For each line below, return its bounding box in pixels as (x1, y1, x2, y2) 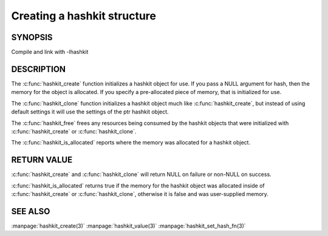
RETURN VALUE (11, 155, 73, 165)
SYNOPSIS (11, 32, 53, 42)
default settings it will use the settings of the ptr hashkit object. (11, 108, 169, 115)
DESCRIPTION (11, 64, 66, 74)
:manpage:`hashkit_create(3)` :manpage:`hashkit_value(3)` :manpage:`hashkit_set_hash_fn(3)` (11, 222, 246, 229)
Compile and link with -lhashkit (11, 49, 89, 56)
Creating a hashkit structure (11, 9, 156, 22)
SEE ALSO (11, 206, 50, 217)
